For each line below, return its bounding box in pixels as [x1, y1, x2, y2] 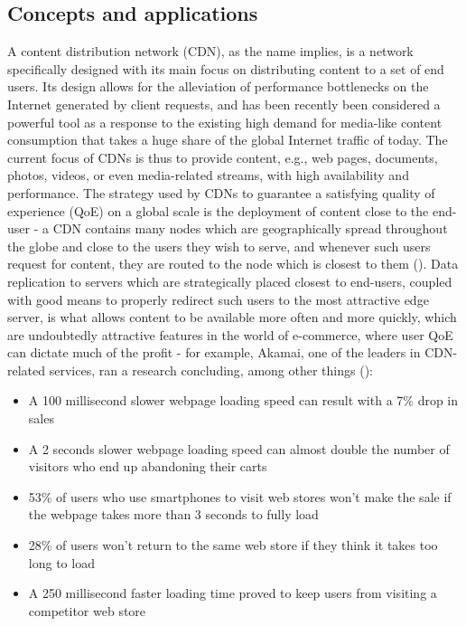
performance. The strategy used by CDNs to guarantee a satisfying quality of [7, 183, 435, 202]
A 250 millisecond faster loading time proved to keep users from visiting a [28, 583, 437, 602]
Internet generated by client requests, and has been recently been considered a [7, 94, 441, 113]
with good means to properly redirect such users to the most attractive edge [7, 289, 429, 308]
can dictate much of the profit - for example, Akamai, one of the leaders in [7, 343, 421, 362]
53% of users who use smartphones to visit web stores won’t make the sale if [28, 487, 452, 506]
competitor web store [28, 601, 146, 620]
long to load [28, 553, 95, 572]
